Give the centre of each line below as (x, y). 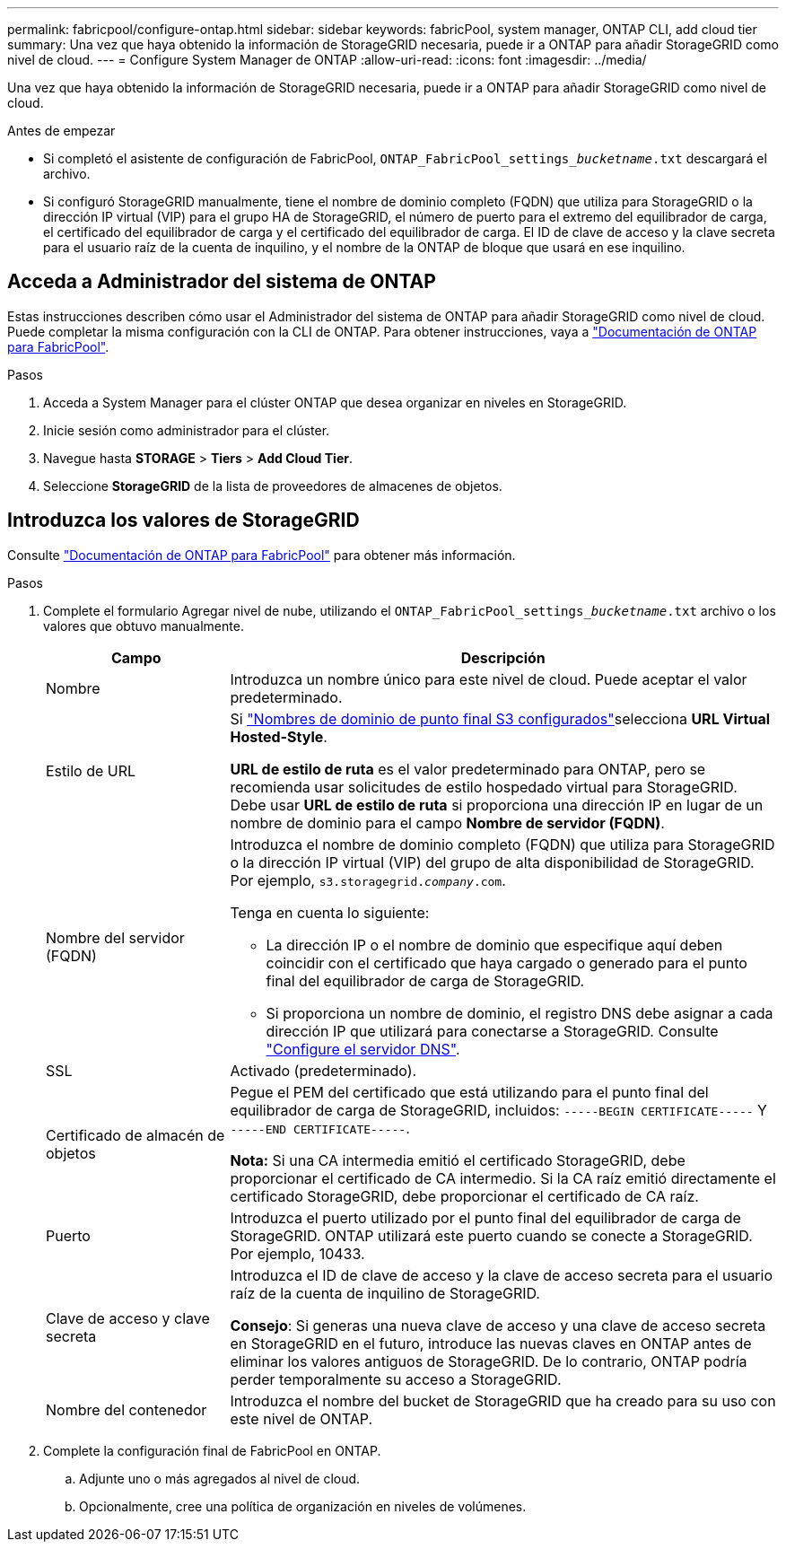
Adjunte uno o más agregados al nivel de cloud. (220, 1478)
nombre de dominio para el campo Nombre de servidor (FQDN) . (447, 823)
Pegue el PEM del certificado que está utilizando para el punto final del (469, 1092)
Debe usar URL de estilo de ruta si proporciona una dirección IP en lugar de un (497, 805)
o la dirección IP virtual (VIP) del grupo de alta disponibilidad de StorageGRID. (492, 862)
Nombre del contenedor (127, 1409)
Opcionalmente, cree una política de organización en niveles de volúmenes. (303, 1506)
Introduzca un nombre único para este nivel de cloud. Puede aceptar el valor (489, 679)
